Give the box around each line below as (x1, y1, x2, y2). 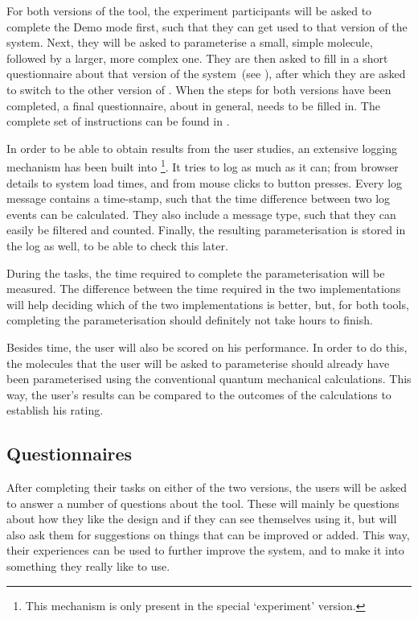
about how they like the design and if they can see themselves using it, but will (6, 510, 397, 527)
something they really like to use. (6, 558, 170, 575)
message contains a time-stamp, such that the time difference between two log (6, 190, 391, 207)
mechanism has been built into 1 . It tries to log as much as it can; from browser (6, 156, 399, 175)
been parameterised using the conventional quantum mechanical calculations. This (6, 370, 412, 387)
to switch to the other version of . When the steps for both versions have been (6, 80, 391, 97)
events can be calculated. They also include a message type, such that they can (6, 205, 396, 222)
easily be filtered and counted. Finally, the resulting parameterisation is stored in (6, 221, 406, 238)
